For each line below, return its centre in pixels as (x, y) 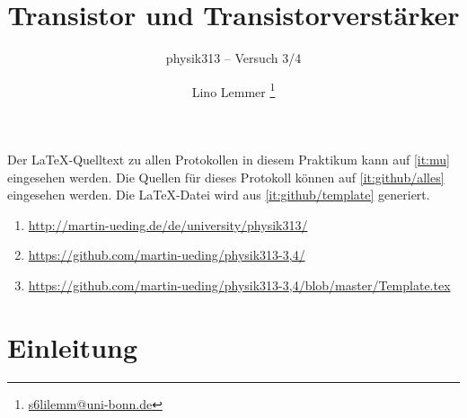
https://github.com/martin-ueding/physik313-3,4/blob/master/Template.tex (239, 285)
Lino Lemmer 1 (233, 90)
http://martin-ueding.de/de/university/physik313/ (168, 224)
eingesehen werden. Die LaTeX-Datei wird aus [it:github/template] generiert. (219, 195)
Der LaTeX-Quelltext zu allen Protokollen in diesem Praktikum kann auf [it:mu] (229, 159)
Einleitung (73, 347)
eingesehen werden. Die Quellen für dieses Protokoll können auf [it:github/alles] (226, 177)
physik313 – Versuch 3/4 (233, 58)
